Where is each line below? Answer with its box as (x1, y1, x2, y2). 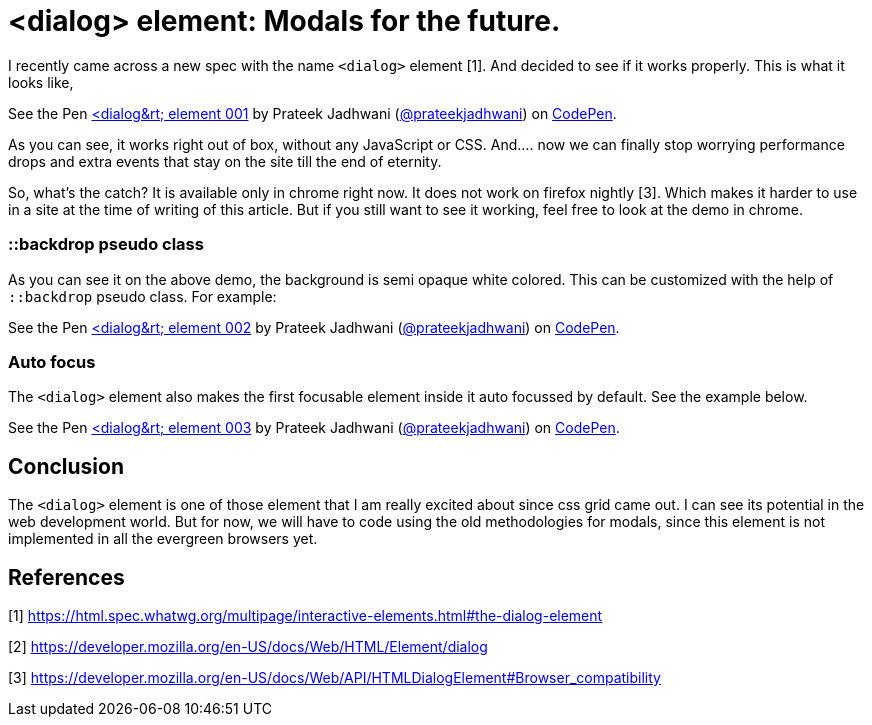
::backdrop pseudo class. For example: (8, 287, 277, 305)
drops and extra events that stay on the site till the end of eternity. (8, 152, 442, 170)
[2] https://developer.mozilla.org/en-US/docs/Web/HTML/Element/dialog (8, 637, 488, 655)
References (8, 564, 125, 590)
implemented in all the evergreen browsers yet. (8, 530, 318, 548)
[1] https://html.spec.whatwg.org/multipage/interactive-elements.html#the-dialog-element (8, 606, 603, 624)
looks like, (8, 73, 74, 91)
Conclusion (8, 453, 125, 479)
